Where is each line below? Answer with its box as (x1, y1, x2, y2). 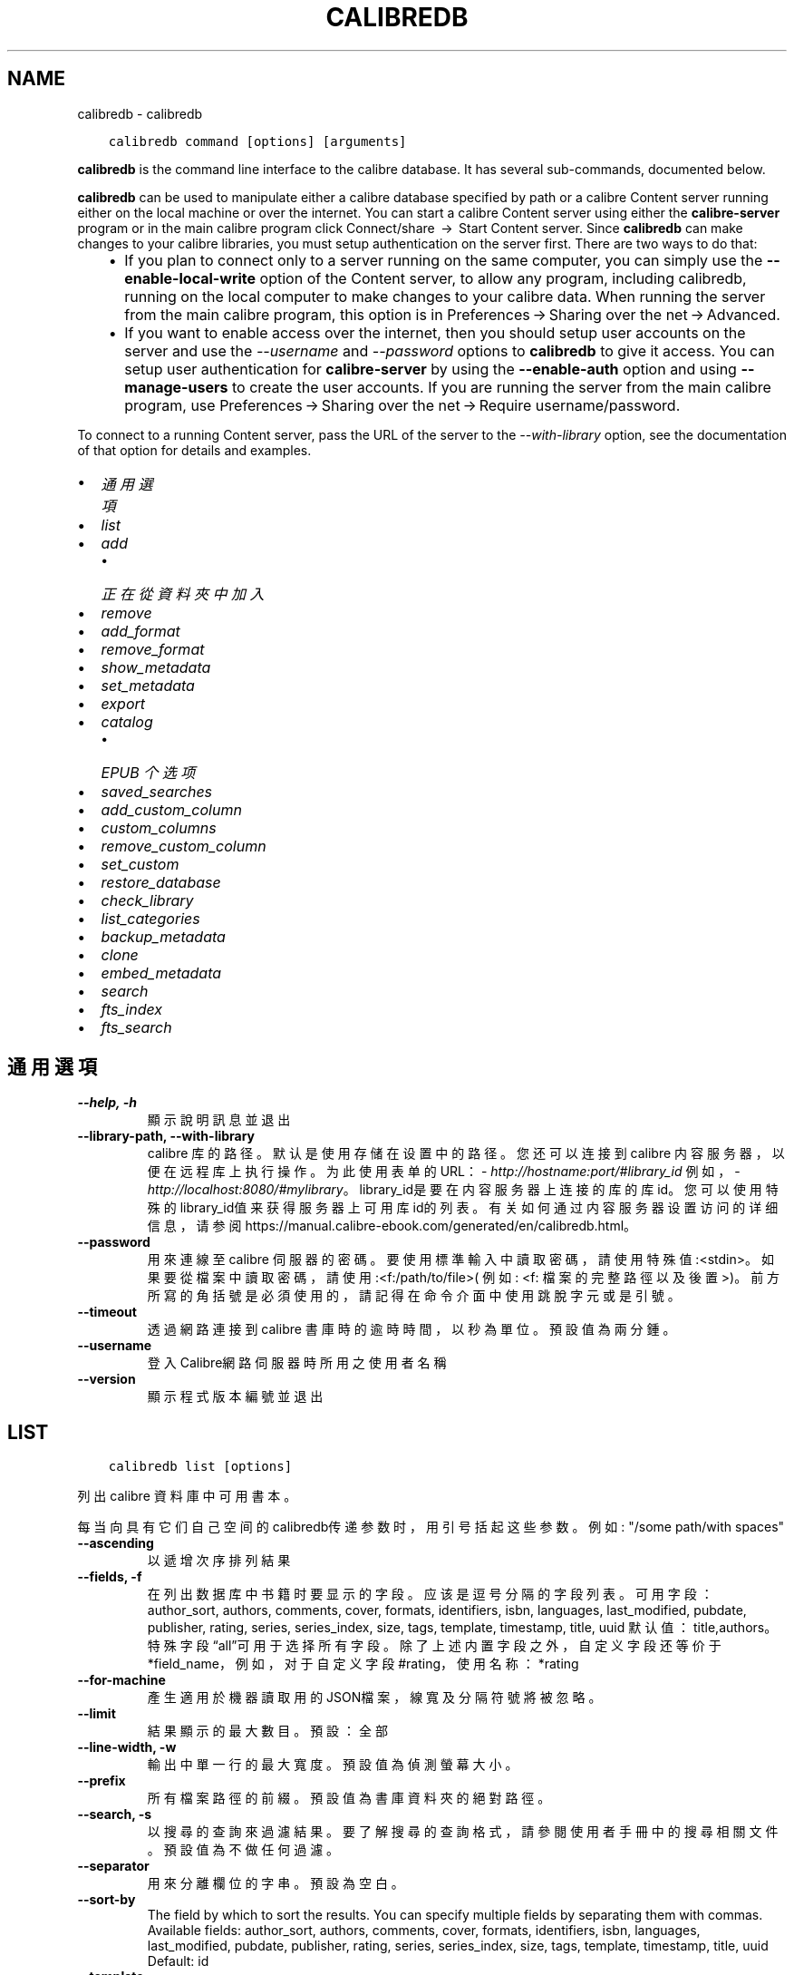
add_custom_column (101, 800, 242, 819)
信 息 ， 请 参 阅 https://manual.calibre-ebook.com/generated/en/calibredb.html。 (147, 1218, 637, 1234)
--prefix (77, 1773, 126, 1789)
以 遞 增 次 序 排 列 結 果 (147, 1552, 291, 1569)
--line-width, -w (77, 1739, 177, 1756)
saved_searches (101, 782, 213, 801)
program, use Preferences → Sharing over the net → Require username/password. (124, 395, 681, 414)
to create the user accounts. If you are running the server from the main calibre (232, 377, 771, 396)
